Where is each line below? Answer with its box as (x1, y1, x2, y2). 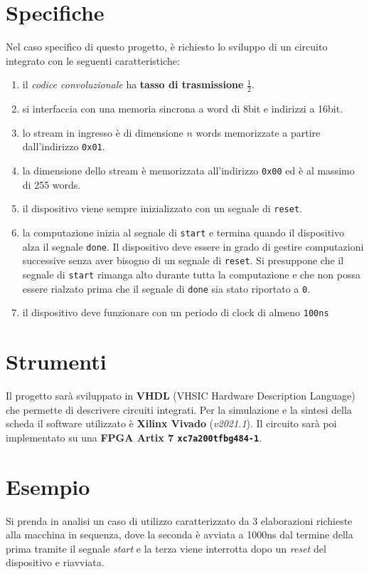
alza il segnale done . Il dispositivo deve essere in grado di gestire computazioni (22, 239, 364, 254)
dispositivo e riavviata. (6, 555, 105, 570)
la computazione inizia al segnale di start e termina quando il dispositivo (22, 224, 344, 239)
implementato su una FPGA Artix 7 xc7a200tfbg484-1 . (6, 429, 262, 444)
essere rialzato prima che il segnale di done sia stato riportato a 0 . (22, 281, 311, 296)
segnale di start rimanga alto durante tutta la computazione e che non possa (22, 266, 360, 281)
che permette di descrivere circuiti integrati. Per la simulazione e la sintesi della (6, 402, 352, 417)
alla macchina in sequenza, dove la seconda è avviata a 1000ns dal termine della (6, 527, 353, 542)
